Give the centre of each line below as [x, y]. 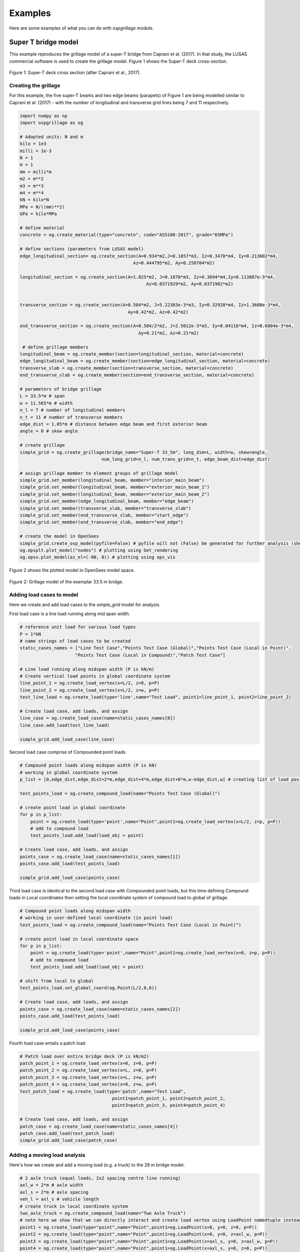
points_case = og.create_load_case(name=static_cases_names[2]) [100, 1009]
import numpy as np [43, 116]
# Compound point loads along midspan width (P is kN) [88, 765]
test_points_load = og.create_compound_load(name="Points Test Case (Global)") [120, 794]
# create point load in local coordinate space [79, 939]
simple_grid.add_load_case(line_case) [67, 739]
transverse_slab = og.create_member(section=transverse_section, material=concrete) [126, 368]
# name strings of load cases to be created [75, 641]
